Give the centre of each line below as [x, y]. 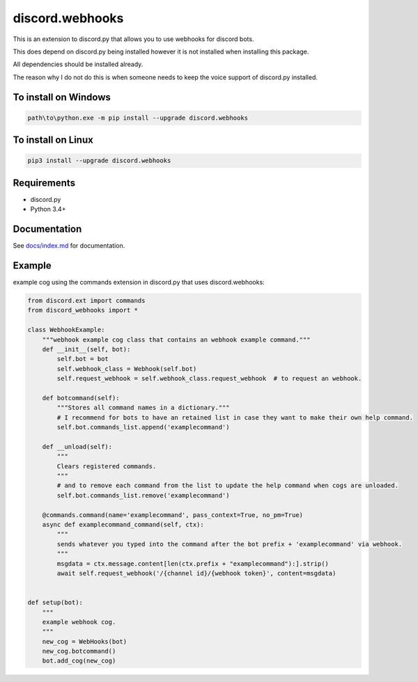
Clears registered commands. [107, 466]
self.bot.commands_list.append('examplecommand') [143, 427]
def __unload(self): [77, 446]
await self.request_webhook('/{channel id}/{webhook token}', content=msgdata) [196, 573]
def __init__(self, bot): [86, 349]
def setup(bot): [55, 603]
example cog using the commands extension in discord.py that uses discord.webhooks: [139, 283]
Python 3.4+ [48, 209]
